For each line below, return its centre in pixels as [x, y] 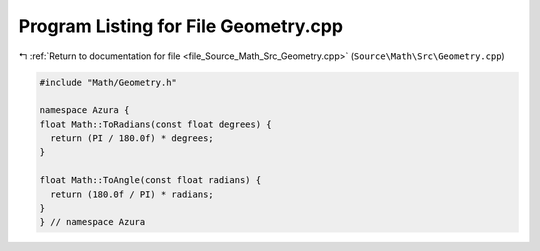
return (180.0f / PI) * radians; [132, 194]
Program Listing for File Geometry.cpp [181, 26]
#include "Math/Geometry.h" [108, 82]
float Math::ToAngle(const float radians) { [150, 180]
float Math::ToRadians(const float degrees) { [155, 124]
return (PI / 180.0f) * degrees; [132, 138]
